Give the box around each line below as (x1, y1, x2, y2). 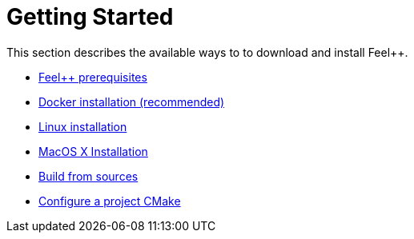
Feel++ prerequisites (38, 70, 147, 84)
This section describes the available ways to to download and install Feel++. (6, 45, 408, 59)
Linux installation (38, 119, 127, 133)
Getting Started (6, 3, 174, 30)
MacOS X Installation (38, 144, 148, 158)
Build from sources (38, 169, 139, 183)
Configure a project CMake (38, 193, 181, 208)
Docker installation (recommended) (38, 94, 225, 109)
